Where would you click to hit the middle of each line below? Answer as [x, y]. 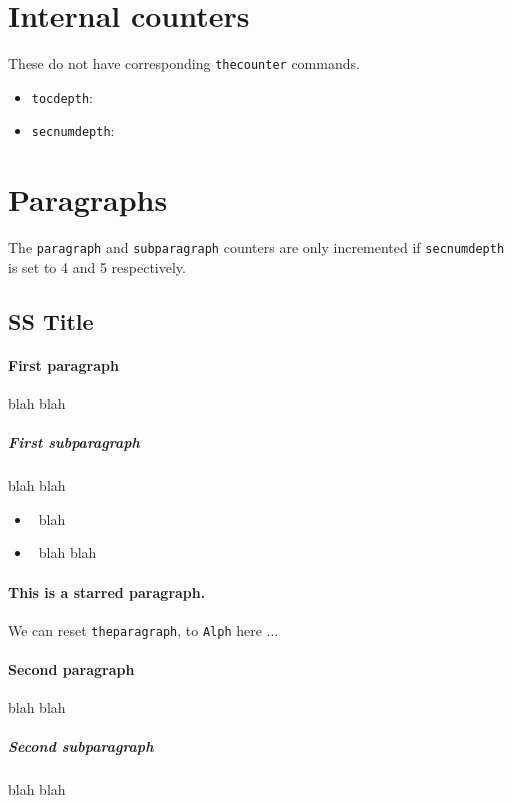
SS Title [51, 320]
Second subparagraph [81, 746]
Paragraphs [88, 199]
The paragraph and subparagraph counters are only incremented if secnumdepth [256, 247]
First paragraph [63, 364]
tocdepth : [62, 96]
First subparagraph [74, 442]
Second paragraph [71, 669]
